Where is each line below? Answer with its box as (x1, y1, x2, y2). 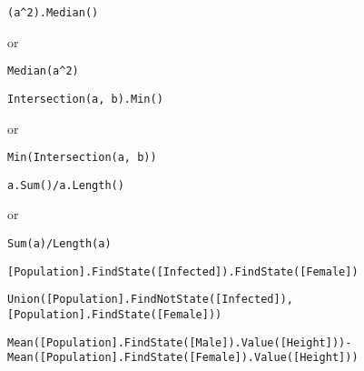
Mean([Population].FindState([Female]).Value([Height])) (7, 351, 359, 365)
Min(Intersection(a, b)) (7, 151, 157, 165)
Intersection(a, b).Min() (7, 92, 163, 105)
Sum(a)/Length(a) (7, 237, 112, 251)
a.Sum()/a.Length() (7, 178, 124, 192)
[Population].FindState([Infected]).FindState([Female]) (7, 265, 359, 278)
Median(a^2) (7, 65, 79, 78)
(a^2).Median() (7, 6, 99, 19)
